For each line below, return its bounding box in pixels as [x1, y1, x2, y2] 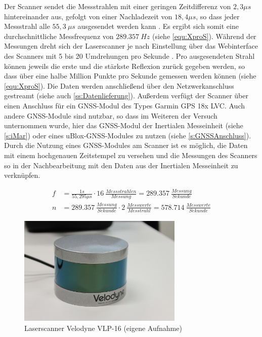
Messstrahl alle [4, 21, 50, 31]
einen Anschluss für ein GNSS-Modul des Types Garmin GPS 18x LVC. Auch [4, 100, 245, 110]
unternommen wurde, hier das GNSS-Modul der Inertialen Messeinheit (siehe [4, 120, 243, 131]
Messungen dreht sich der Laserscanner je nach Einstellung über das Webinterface [4, 41, 258, 51]
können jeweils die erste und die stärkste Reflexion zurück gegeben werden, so [4, 60, 245, 71]
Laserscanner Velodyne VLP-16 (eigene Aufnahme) [24, 322, 182, 333]
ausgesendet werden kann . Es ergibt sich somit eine [77, 21, 239, 31]
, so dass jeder [196, 11, 240, 21]
